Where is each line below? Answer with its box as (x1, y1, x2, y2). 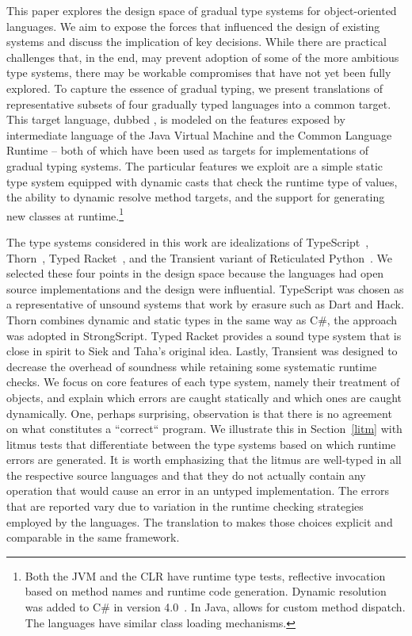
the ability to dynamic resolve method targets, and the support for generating (6, 189, 385, 205)
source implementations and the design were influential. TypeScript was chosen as (6, 280, 404, 297)
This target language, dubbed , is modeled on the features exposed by (6, 111, 345, 128)
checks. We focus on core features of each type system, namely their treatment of (6, 374, 400, 390)
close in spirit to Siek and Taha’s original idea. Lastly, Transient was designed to (6, 343, 398, 359)
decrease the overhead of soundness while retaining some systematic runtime (6, 358, 377, 374)
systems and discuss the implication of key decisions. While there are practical (6, 33, 387, 50)
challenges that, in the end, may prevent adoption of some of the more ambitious (6, 48, 399, 65)
